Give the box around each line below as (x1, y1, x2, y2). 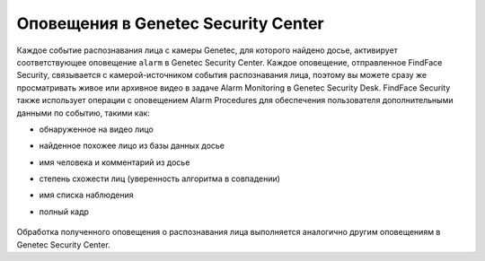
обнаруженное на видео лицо (39, 124, 154, 135)
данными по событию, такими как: (16, 108, 150, 118)
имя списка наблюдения (39, 189, 134, 201)
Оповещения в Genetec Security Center (16, 13, 324, 33)
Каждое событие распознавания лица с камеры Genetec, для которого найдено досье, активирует (16, 45, 399, 56)
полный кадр (39, 206, 90, 217)
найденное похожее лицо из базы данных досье (39, 140, 225, 152)
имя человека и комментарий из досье (39, 157, 190, 168)
